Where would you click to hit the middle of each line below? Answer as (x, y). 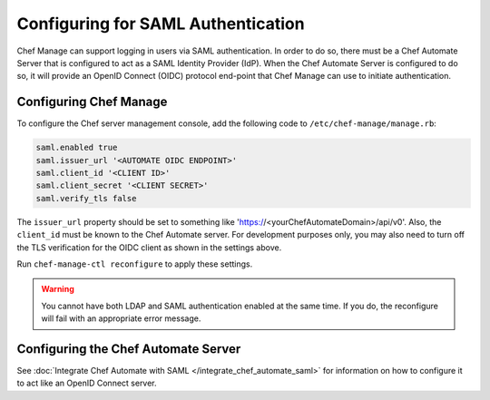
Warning (58, 289)
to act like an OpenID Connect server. (87, 383)
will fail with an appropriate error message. (121, 318)
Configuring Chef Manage (92, 102)
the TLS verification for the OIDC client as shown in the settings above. (149, 247)
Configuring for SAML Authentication (161, 24)
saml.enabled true (77, 148)
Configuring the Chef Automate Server (129, 349)
